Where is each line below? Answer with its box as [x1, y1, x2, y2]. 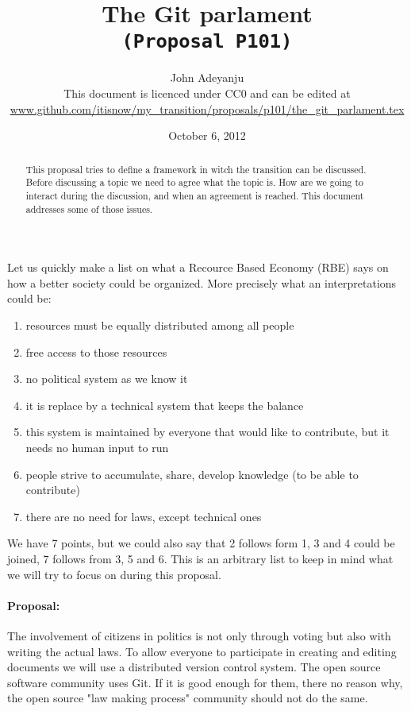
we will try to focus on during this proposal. [7, 566, 221, 582]
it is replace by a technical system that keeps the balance [25, 396, 304, 413]
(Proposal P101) [121, 30, 293, 53]
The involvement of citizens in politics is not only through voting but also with [7, 627, 391, 643]
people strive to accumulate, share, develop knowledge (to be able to [25, 466, 359, 482]
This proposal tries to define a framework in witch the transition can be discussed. [25, 162, 367, 176]
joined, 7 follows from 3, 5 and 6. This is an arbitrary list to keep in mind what [7, 550, 394, 566]
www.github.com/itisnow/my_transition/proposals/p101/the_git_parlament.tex [10, 100, 405, 117]
